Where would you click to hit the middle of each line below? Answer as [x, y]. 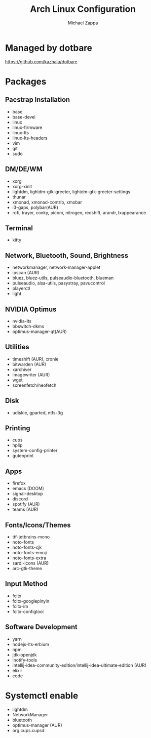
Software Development [41, 627]
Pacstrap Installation [38, 100]
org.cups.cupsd [28, 730]
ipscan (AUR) [26, 273]
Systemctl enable [42, 696]
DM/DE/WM [24, 169]
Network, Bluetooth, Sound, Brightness [67, 255]
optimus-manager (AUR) [37, 725]
